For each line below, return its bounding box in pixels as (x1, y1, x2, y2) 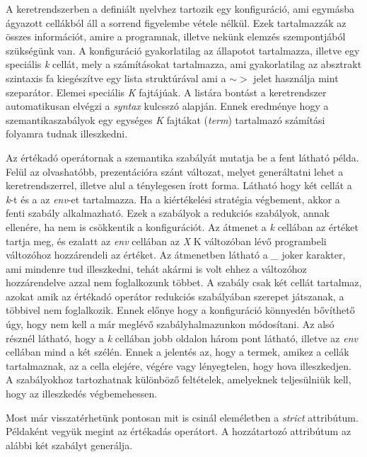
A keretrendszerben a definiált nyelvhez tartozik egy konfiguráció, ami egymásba (6, 1, 355, 16)
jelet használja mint (253, 70, 339, 85)
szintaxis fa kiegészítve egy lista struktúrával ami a (6, 70, 226, 85)
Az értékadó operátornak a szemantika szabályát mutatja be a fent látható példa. (6, 149, 359, 164)
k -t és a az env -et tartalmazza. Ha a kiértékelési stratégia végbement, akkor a (6, 191, 340, 206)
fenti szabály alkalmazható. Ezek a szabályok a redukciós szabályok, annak (6, 205, 330, 220)
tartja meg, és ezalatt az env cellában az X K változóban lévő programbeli (6, 233, 327, 248)
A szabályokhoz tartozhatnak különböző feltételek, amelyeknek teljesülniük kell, (6, 372, 351, 387)
